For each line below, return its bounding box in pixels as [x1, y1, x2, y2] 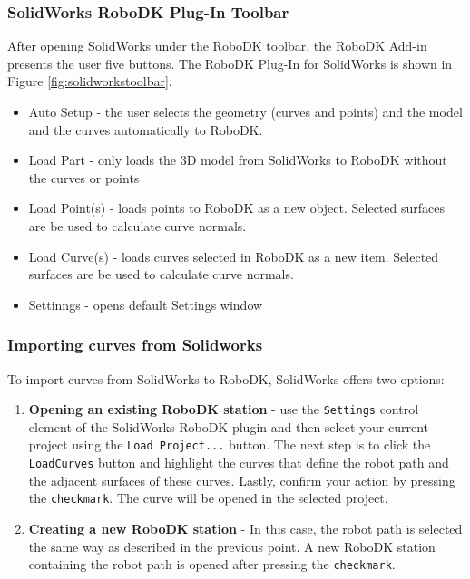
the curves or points [28, 168, 140, 187]
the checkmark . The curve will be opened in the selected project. [28, 488, 388, 507]
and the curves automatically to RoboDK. [28, 120, 263, 139]
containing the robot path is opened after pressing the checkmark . [28, 555, 396, 574]
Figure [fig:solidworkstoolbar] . [7, 72, 172, 91]
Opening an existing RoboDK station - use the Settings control [28, 400, 419, 419]
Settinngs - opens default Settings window [28, 294, 263, 314]
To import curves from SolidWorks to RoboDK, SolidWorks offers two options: [7, 369, 445, 388]
